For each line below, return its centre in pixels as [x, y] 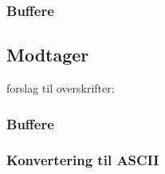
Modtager [48, 55]
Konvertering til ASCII [83, 160]
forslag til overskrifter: [61, 88]
